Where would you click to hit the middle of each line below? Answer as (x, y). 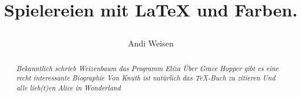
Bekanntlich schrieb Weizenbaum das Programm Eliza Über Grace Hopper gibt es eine (148, 68)
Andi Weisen (151, 43)
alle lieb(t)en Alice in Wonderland (68, 88)
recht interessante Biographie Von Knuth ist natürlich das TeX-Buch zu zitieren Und (146, 78)
